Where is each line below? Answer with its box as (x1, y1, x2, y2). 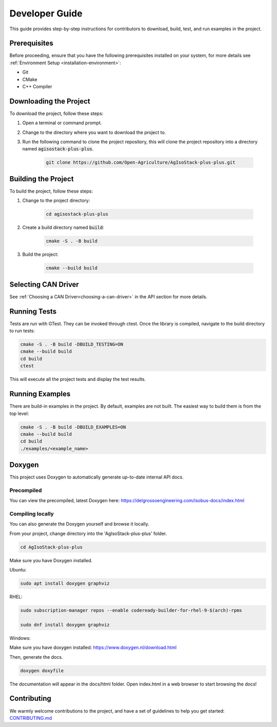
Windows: (9, 635, 31, 641)
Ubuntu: (9, 567, 27, 573)
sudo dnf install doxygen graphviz (20, 622, 110, 627)
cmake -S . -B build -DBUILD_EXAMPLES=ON (20, 424, 126, 430)
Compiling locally (9, 510, 54, 518)
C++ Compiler (22, 84, 52, 90)
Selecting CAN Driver (9, 280, 79, 289)
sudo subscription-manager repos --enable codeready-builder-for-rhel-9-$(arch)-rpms (20, 607, 242, 614)
